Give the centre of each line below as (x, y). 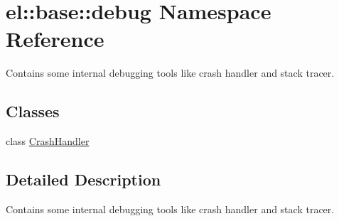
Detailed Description (84, 179)
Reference (55, 39)
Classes (33, 111)
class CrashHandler (48, 141)
